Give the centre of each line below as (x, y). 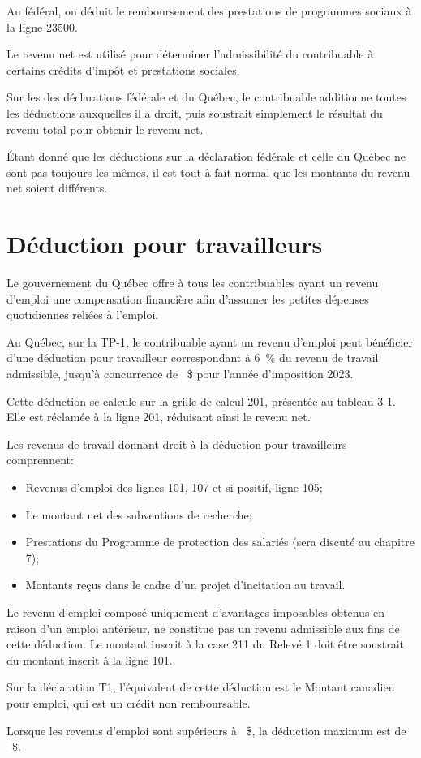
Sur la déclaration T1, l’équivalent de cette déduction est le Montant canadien (201, 687)
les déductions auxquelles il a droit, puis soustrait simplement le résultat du (195, 112)
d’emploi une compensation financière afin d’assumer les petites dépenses (188, 298)
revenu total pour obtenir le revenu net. (105, 129)
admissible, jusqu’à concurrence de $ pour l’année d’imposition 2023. (180, 374)
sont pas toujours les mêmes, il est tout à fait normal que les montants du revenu (208, 172)
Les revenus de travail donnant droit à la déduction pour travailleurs (177, 444)
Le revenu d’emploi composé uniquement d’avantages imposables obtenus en (196, 612)
